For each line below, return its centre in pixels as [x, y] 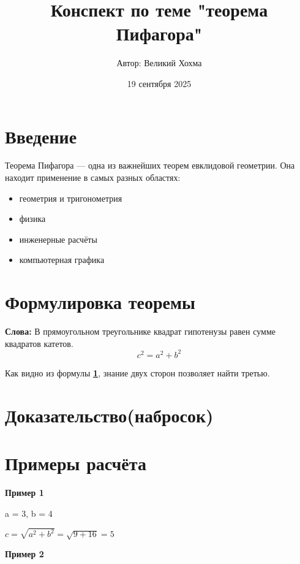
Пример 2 [24, 554]
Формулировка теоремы [100, 302]
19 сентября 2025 [159, 83]
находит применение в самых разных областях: [93, 177]
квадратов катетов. [39, 343]
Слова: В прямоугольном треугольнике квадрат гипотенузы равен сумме [140, 331]
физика [32, 219]
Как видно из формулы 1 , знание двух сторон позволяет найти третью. [137, 372]
